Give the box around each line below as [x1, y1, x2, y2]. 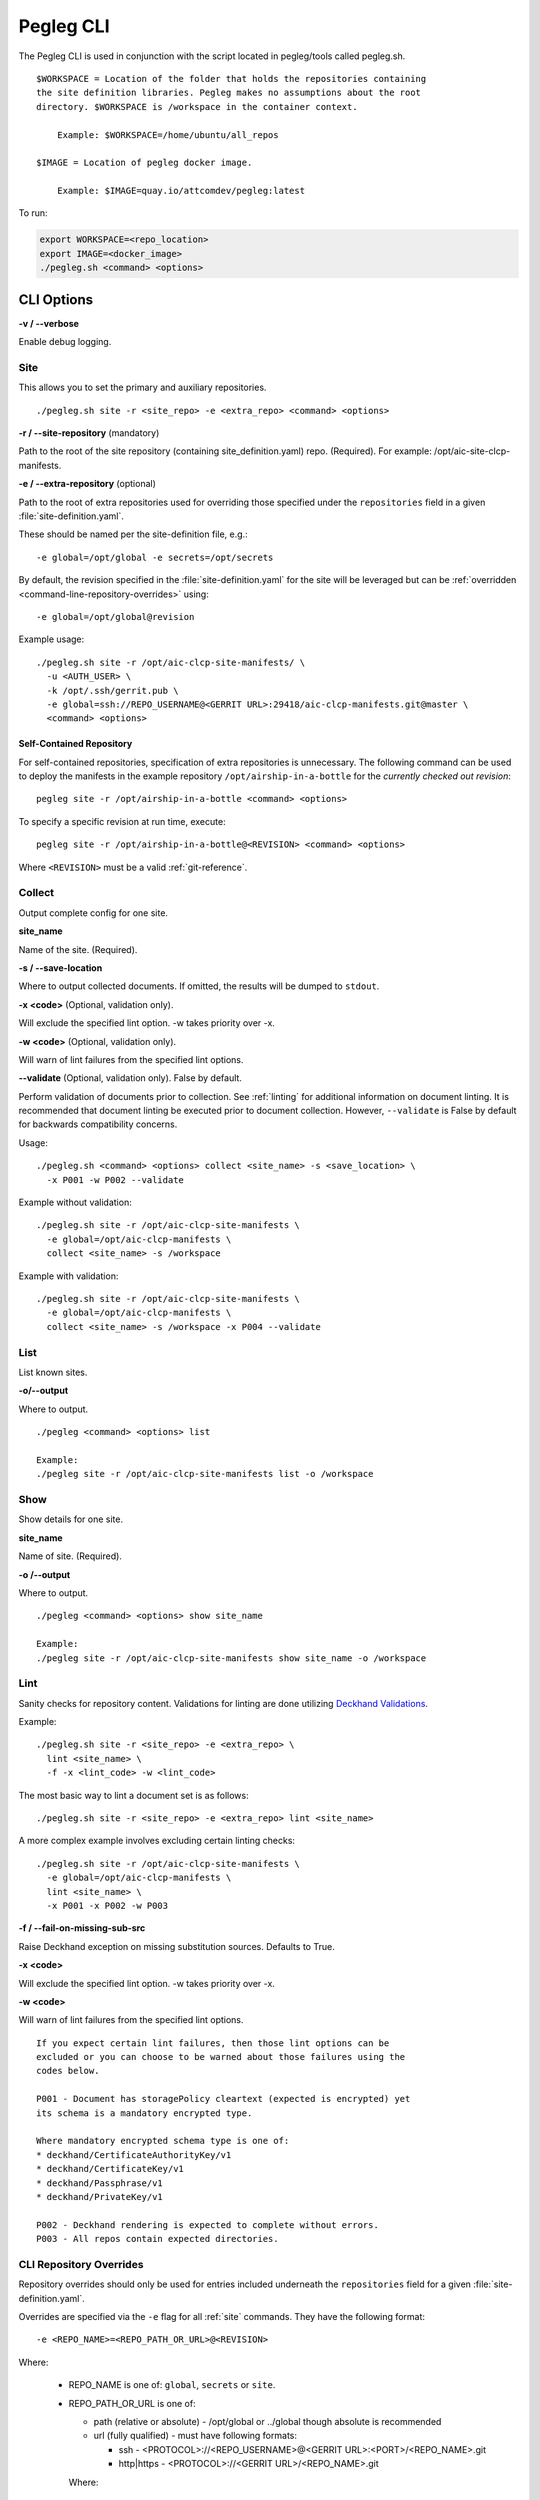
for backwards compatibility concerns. [18, 1118, 178, 1130]
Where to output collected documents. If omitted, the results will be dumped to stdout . [18, 980, 380, 992]
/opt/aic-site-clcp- [433, 445, 511, 457]
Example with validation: [18, 1270, 119, 1282]
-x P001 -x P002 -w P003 [46, 1900, 169, 1911]
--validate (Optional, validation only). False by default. [18, 1072, 242, 1084]
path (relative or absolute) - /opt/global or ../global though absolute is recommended [93, 2416, 442, 2428]
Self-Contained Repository [18, 738, 133, 750]
